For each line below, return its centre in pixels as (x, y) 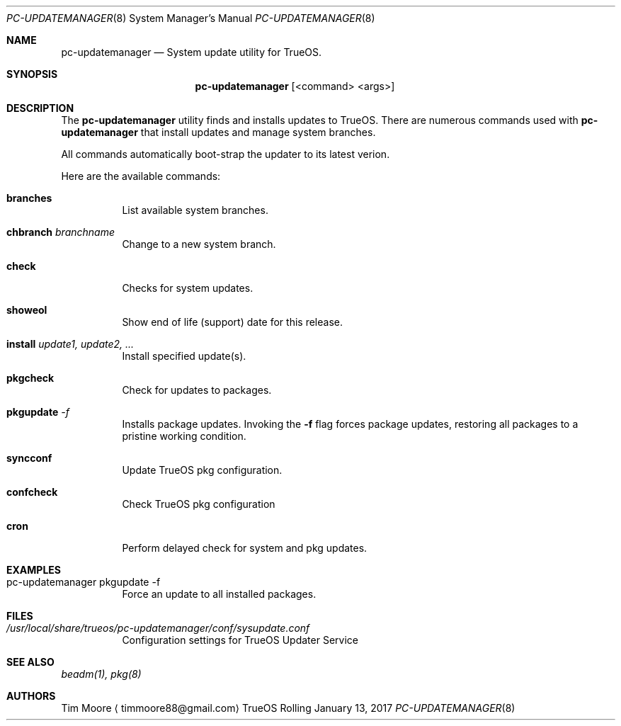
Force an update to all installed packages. (219, 594)
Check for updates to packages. (197, 390)
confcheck (32, 492)
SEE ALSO (30, 662)
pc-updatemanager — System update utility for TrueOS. (192, 52)
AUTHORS (31, 696)
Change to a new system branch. (199, 244)
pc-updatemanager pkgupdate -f (84, 582)
